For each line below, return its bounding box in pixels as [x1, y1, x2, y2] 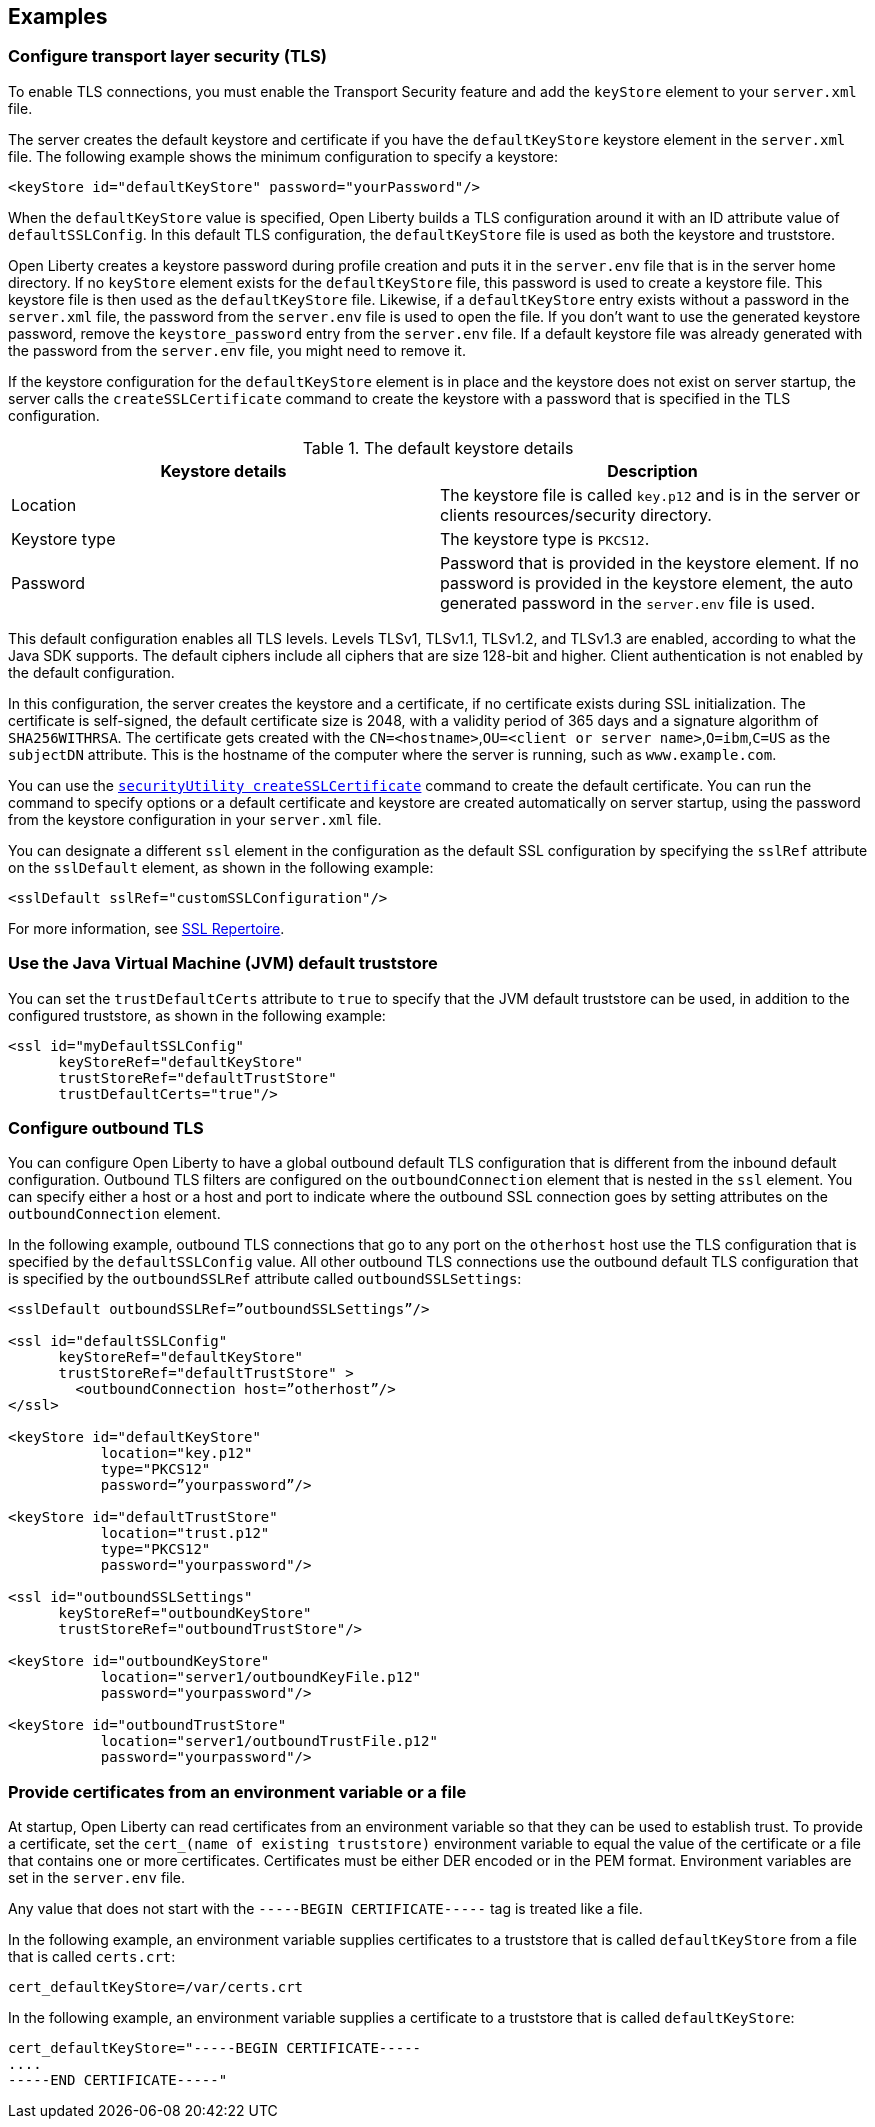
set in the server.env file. [8, 1869, 186, 1887]
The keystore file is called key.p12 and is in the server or [440, 484, 861, 505]
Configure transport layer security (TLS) [8, 46, 327, 67]
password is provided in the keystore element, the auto [440, 572, 854, 593]
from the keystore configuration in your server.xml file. [8, 810, 382, 828]
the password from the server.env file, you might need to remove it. [8, 341, 466, 359]
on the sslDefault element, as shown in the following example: [8, 858, 434, 876]
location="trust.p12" [100, 1525, 270, 1542]
